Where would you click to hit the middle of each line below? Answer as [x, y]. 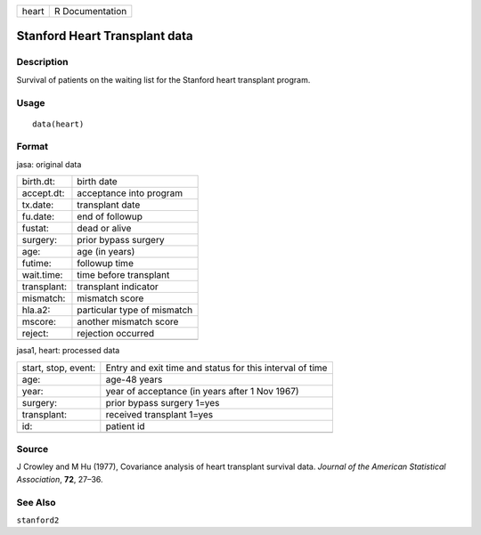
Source [33, 450]
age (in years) [106, 252]
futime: [37, 263]
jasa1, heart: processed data [68, 351]
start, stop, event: [59, 368]
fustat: [35, 229]
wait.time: [42, 275]
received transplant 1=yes [159, 414]
